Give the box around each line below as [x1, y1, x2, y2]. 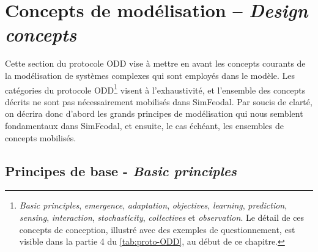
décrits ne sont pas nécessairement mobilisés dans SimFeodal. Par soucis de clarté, [5, 95, 312, 108]
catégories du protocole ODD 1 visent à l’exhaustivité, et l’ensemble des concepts [5, 81, 306, 96]
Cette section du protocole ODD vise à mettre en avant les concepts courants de [5, 57, 306, 70]
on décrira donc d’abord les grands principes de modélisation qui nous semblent [5, 107, 303, 120]
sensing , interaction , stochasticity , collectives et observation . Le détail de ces [19, 210, 305, 223]
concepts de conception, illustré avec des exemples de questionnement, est [19, 223, 295, 235]
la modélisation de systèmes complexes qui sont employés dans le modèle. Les [5, 69, 295, 81]
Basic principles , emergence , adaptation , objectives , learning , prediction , [19, 199, 287, 212]
